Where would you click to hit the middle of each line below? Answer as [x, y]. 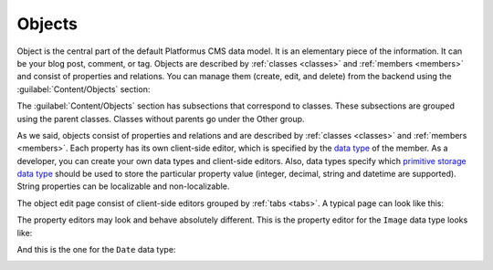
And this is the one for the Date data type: [96, 250]
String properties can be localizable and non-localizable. [123, 186]
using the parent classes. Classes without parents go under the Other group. [161, 119]
